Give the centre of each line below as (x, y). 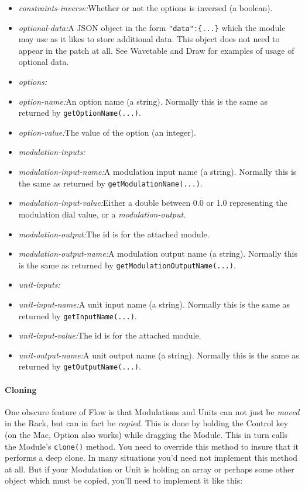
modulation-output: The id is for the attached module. (114, 234)
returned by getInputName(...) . (78, 315)
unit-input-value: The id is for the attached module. (110, 335)
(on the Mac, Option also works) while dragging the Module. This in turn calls (146, 435)
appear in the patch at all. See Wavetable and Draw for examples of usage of (156, 50)
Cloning (21, 389)
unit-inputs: (39, 284)
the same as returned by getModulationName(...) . (110, 183)
